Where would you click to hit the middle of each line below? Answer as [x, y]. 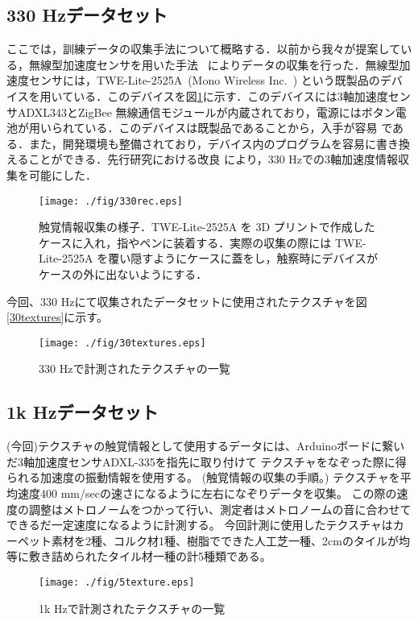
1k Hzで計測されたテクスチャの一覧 [132, 608]
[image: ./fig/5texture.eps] [117, 582]
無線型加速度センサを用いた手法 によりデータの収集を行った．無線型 [214, 64]
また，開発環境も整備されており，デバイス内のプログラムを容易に [203, 143]
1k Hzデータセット [83, 412]
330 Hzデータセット [87, 15]
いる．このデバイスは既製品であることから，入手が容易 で [239, 128]
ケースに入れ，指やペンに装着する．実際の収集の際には [185, 242]
